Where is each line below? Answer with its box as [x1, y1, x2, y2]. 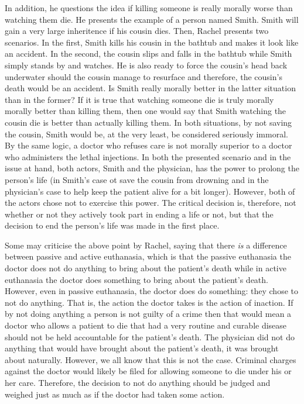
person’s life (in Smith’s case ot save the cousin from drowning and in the [5, 173, 269, 185]
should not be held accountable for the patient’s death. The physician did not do [5, 330, 295, 343]
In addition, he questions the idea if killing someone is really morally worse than [5, 2, 293, 13]
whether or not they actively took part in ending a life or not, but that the [5, 208, 274, 220]
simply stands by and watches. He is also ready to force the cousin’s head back [5, 58, 288, 71]
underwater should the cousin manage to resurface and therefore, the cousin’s [5, 70, 282, 82]
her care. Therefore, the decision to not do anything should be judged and [5, 377, 271, 388]
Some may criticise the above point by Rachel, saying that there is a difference [5, 239, 287, 251]
